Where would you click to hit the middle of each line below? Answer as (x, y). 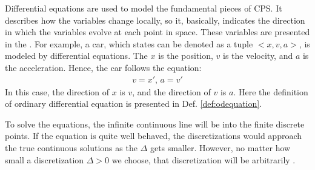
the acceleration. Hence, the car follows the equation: (103, 67)
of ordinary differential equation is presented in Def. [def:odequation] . (134, 104)
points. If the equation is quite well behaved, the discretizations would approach (154, 136)
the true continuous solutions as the (71, 147)
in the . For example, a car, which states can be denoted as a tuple (129, 43)
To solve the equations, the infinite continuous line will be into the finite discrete (155, 124)
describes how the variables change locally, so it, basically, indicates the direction (155, 20)
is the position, (186, 56)
